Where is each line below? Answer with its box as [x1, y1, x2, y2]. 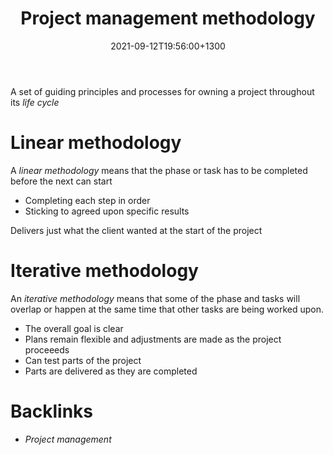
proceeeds [24, 343, 70, 356]
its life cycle [10, 96, 60, 108]
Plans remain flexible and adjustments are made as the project [24, 333, 282, 345]
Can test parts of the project [24, 354, 142, 366]
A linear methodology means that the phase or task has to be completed [10, 164, 308, 176]
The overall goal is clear [24, 322, 124, 334]
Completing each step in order [24, 194, 151, 206]
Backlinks [10, 400, 94, 422]
